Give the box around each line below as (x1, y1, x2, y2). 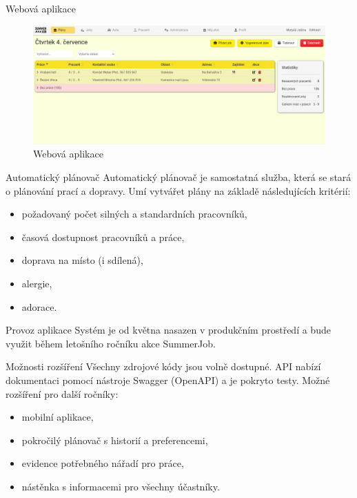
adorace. (21, 299, 57, 314)
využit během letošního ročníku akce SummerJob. (6, 336, 216, 350)
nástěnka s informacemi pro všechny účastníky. (21, 479, 220, 493)
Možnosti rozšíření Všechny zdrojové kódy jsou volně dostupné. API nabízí (6, 359, 321, 374)
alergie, (21, 276, 52, 290)
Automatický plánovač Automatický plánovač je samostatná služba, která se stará (6, 170, 351, 184)
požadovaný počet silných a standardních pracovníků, (21, 207, 247, 221)
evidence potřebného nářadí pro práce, (21, 456, 184, 470)
